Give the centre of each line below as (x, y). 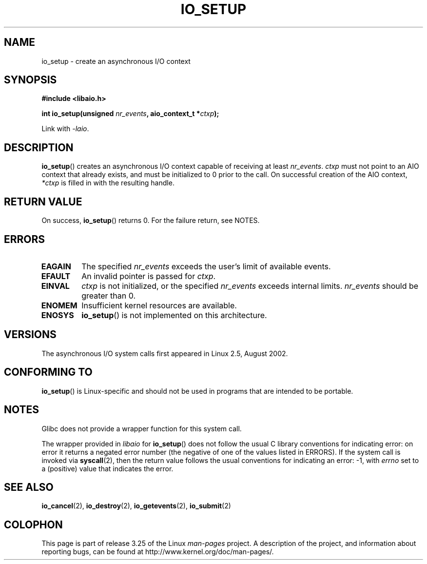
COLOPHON (33, 524)
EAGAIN (56, 266)
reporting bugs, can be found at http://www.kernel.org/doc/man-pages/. (158, 552)
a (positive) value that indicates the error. (107, 468)
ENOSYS (58, 315)
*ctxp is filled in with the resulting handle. (108, 183)
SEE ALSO (29, 487)
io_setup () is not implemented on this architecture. (174, 315)
